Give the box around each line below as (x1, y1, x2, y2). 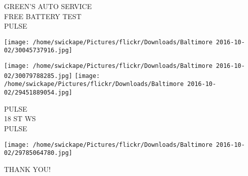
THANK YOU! (4, 163, 51, 174)
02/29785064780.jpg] (4, 149, 73, 157)
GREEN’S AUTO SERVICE (4, 1, 92, 11)
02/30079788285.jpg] (4, 72, 73, 79)
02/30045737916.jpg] (4, 47, 73, 54)
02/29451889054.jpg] (4, 89, 73, 97)
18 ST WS (4, 113, 36, 124)
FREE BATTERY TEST (4, 11, 82, 21)
